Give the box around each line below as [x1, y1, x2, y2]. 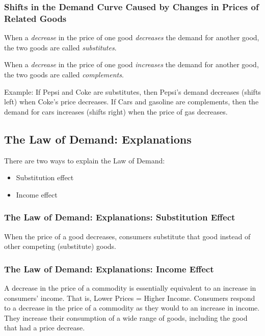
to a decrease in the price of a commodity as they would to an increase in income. [4, 302, 260, 313]
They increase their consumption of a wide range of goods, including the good [4, 312, 248, 323]
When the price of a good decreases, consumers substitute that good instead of [4, 231, 251, 241]
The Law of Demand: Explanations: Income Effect [4, 262, 214, 275]
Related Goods [4, 12, 67, 24]
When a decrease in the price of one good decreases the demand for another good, [4, 32, 259, 43]
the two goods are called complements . [4, 69, 124, 79]
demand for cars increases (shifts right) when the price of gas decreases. [4, 106, 228, 117]
